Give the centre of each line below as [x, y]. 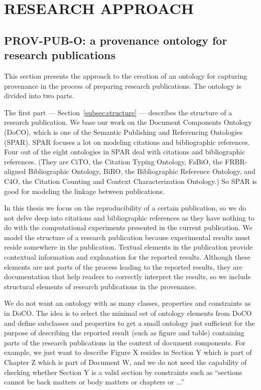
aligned [15, 171]
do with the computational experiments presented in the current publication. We [128, 227]
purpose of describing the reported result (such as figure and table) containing [124, 333]
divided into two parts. [39, 95]
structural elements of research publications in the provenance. [100, 286]
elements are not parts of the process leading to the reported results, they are [123, 266]
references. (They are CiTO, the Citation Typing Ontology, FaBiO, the [113, 161]
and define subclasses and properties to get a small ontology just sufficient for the [129, 323]
